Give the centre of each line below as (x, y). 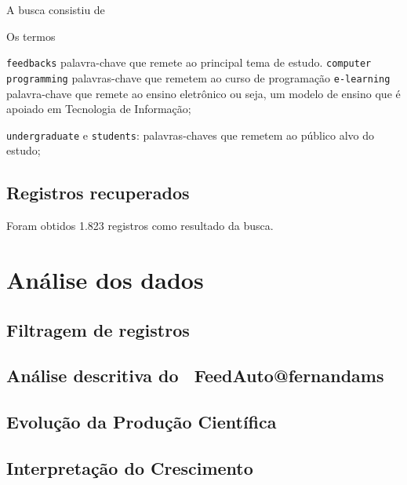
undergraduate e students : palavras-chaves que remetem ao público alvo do (191, 135)
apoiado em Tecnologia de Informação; (99, 109)
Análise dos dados (105, 279)
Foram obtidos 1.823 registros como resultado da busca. (140, 226)
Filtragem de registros (98, 329)
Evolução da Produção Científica (142, 422)
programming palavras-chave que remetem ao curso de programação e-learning (198, 77)
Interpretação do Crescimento (130, 467)
